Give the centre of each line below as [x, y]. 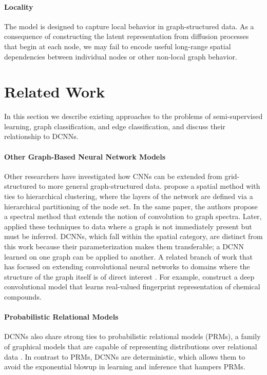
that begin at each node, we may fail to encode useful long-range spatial [118, 46]
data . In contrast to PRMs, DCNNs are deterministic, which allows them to [125, 356]
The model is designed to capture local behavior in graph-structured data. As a [129, 26]
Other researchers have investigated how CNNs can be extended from [113, 176]
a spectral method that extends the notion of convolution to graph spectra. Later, [133, 216]
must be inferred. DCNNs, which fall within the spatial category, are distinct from [133, 236]
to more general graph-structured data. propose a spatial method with [149, 186]
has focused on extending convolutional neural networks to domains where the [127, 267]
